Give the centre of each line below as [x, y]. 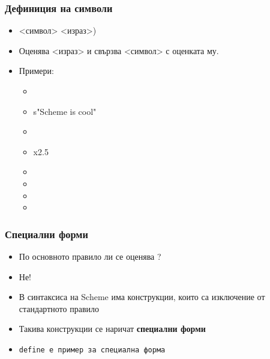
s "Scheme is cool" [65, 111]
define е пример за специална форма [92, 350]
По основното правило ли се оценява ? [90, 256]
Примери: [36, 71]
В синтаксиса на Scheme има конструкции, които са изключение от [142, 297]
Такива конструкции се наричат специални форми [112, 329]
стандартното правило [59, 308]
